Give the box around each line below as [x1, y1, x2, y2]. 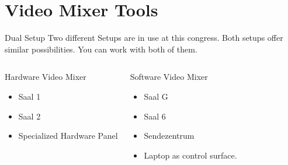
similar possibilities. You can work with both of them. [5, 43, 197, 55]
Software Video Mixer [130, 71, 208, 83]
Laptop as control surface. [144, 149, 237, 161]
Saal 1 [18, 90, 41, 102]
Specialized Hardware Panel [18, 129, 118, 142]
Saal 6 [144, 110, 166, 122]
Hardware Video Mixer [5, 71, 86, 83]
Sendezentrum [144, 129, 195, 142]
